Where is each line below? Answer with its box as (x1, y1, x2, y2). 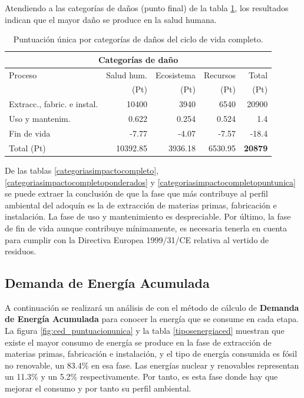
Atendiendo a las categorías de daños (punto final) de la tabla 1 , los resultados (5, 2, 289, 14)
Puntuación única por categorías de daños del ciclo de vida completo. (13, 33, 263, 45)
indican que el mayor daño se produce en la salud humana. (5, 13, 217, 25)
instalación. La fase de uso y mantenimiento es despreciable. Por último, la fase (5, 210, 291, 223)
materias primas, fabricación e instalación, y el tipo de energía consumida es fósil (5, 347, 298, 360)
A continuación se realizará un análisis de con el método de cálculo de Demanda (5, 301, 299, 313)
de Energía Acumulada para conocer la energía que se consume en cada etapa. (5, 313, 299, 325)
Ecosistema (155, 68, 196, 81)
